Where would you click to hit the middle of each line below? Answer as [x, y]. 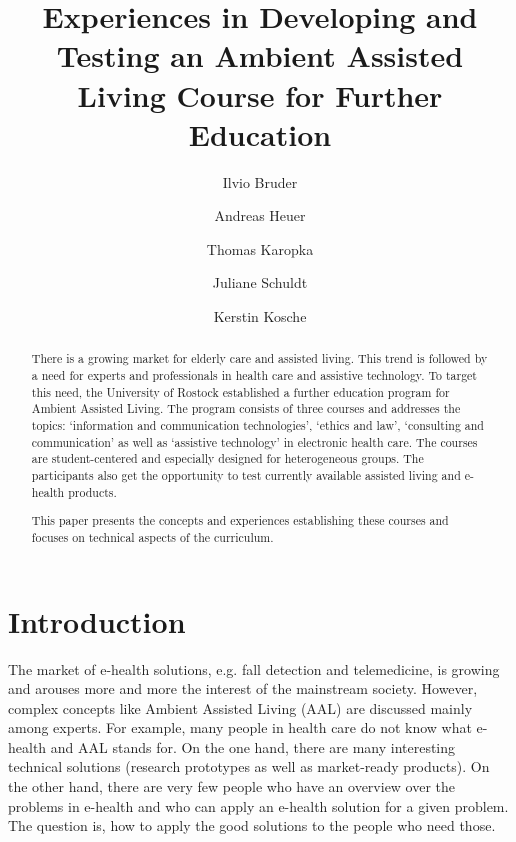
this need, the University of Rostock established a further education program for [240, 391]
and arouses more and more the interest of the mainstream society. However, [243, 688]
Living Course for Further [260, 94]
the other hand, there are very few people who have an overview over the [232, 786]
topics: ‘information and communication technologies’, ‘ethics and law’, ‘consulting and [257, 425]
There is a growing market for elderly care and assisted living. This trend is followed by [259, 358]
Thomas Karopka [260, 248]
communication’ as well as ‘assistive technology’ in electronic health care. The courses [254, 441]
